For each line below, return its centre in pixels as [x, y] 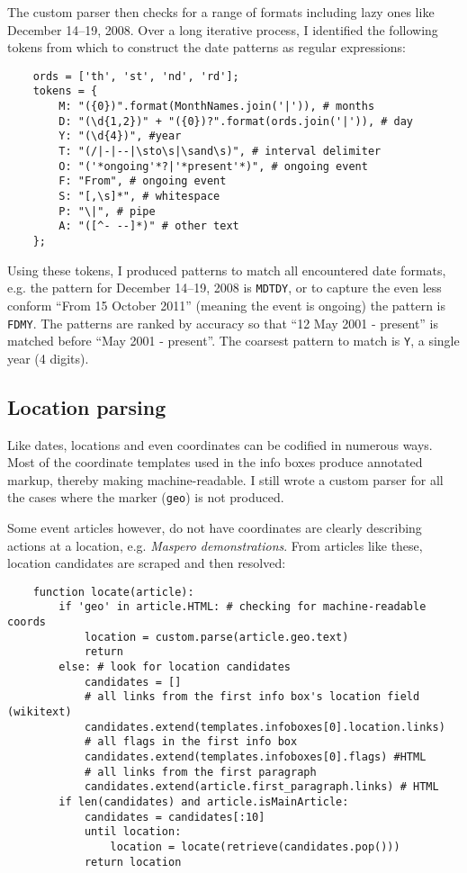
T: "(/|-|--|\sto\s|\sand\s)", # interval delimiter [220, 152]
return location [133, 862]
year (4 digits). [48, 358]
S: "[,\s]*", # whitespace [139, 197]
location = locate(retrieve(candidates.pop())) [255, 846]
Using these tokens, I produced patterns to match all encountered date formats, [227, 270]
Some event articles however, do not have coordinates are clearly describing [215, 528]
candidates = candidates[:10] [175, 817]
